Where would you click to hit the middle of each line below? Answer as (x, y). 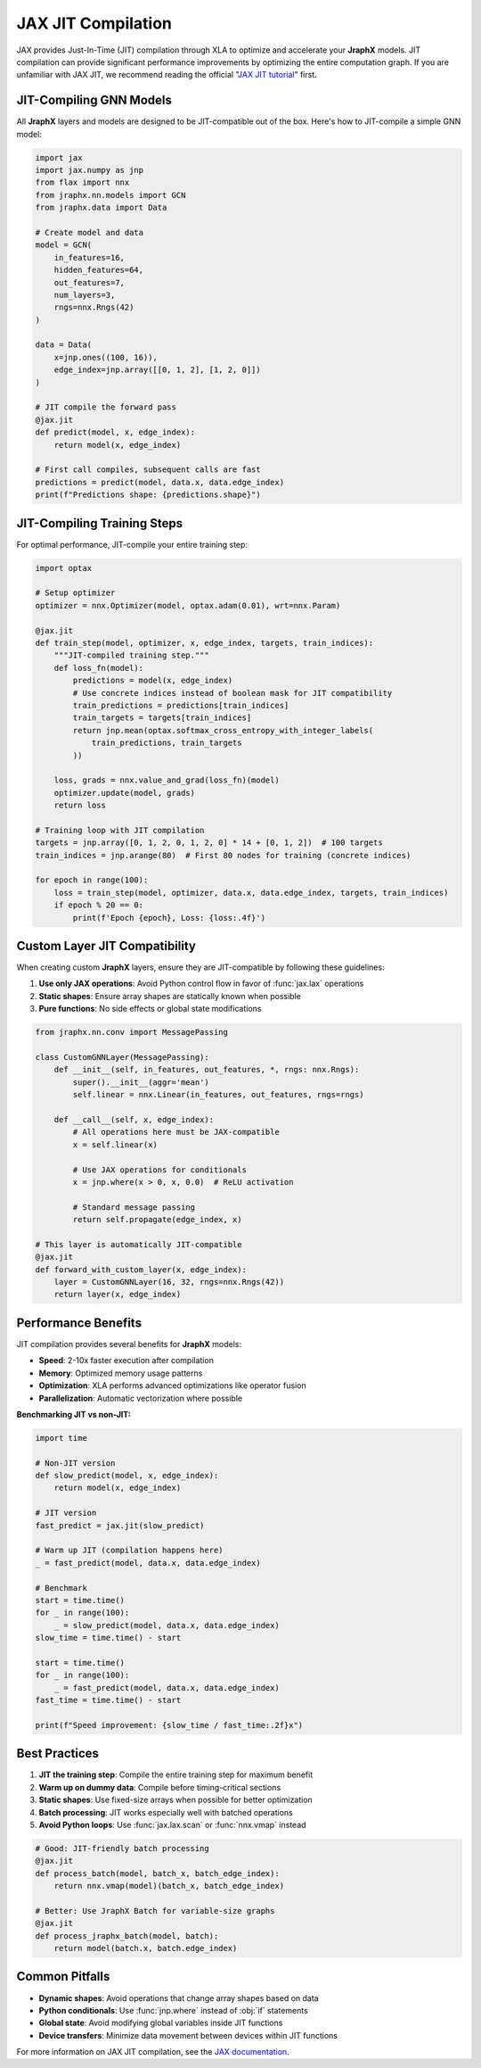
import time (61, 1438)
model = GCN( (64, 245)
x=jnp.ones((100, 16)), (106, 357)
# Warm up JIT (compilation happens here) (129, 1551)
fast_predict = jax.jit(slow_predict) (120, 1525)
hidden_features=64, (99, 270)
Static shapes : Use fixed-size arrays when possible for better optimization (176, 1800)
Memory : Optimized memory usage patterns (121, 1373)
